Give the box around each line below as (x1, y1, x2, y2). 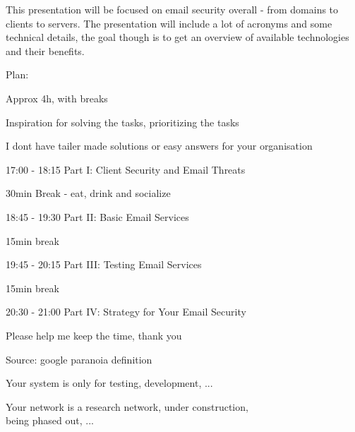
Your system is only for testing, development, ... (6, 376, 213, 390)
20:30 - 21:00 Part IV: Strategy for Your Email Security (6, 304, 246, 319)
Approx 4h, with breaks (6, 90, 108, 105)
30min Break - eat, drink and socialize (6, 186, 171, 200)
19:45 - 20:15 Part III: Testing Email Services (6, 257, 202, 272)
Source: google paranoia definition (6, 352, 152, 366)
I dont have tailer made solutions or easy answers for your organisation (6, 138, 313, 153)
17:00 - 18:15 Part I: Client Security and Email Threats (6, 162, 246, 176)
